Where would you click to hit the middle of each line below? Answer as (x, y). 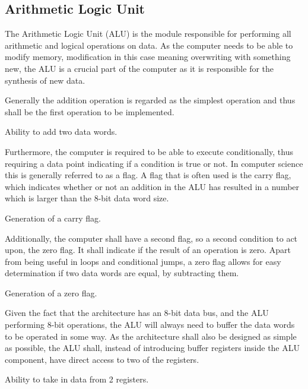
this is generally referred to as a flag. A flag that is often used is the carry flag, (148, 175)
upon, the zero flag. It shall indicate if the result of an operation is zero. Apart (148, 250)
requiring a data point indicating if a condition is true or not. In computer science (154, 163)
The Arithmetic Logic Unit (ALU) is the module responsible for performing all (148, 34)
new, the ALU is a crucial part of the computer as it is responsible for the (139, 68)
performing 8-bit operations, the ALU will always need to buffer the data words (150, 325)
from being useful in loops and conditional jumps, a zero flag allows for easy (143, 261)
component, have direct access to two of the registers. (102, 359)
